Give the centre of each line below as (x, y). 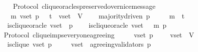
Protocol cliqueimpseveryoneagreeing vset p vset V (99, 34)
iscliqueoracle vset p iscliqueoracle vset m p (87, 25)
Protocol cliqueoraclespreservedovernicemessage (84, 6)
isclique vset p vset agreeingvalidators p (79, 44)
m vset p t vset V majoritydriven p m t (98, 15)
